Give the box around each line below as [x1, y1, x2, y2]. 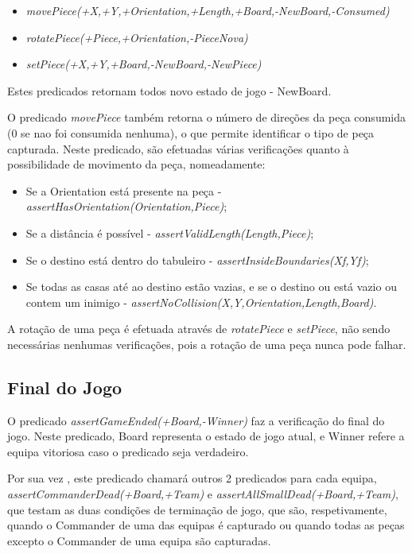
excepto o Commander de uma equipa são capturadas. [7, 532, 271, 548]
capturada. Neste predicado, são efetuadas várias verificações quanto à [7, 140, 349, 157]
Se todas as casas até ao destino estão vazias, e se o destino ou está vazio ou [25, 278, 397, 295]
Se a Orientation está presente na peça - [25, 182, 222, 199]
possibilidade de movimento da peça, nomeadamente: [7, 156, 266, 172]
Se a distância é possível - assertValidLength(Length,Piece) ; [25, 224, 314, 241]
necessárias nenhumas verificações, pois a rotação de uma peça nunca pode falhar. [7, 335, 406, 352]
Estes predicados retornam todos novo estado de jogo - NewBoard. [7, 82, 332, 99]
